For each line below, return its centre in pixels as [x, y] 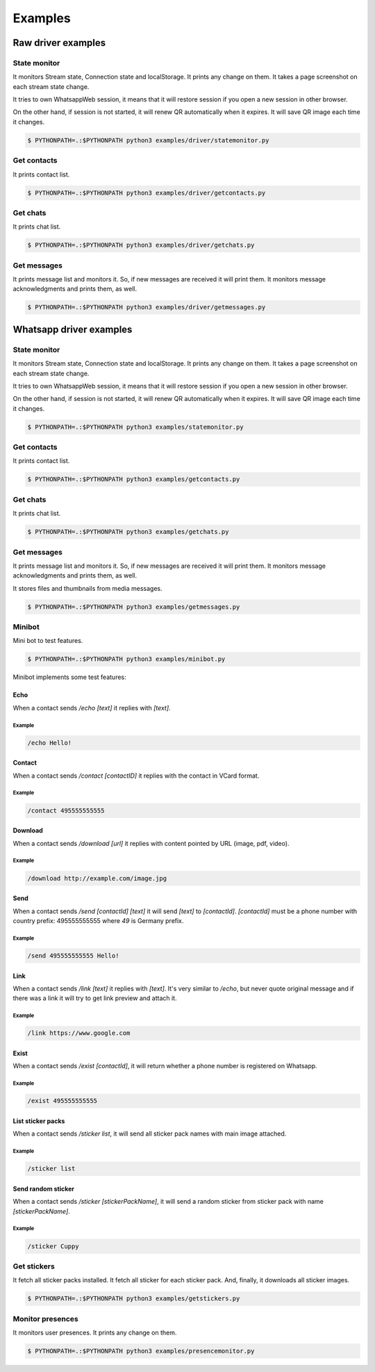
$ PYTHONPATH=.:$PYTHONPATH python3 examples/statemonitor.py [135, 427]
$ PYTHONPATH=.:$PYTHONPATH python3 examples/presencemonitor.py [141, 1351]
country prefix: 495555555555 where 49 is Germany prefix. [98, 920]
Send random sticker [44, 1189]
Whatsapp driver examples [73, 329]
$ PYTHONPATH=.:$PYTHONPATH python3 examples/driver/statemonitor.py [148, 140]
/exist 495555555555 [62, 1101]
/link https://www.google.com [79, 1033]
